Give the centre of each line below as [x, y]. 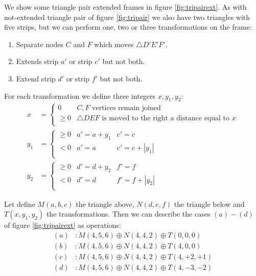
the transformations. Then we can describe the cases [128, 214]
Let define [20, 204]
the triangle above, [105, 204]
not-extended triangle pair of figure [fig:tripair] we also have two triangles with [127, 17]
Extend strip [36, 78]
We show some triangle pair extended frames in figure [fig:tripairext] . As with [125, 7]
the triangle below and [209, 204]
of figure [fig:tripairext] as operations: [63, 225]
